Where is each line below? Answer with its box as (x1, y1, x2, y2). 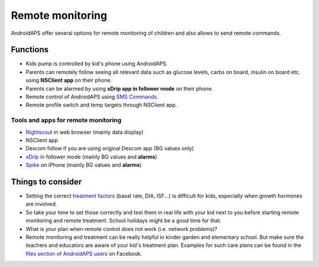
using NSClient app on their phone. (25, 77, 112, 84)
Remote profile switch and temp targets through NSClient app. (25, 101, 177, 108)
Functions (11, 45, 49, 55)
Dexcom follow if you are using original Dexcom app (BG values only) (25, 145, 194, 152)
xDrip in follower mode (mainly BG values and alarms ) (25, 153, 158, 160)
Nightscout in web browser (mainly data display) (25, 128, 144, 136)
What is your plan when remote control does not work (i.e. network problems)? (25, 225, 218, 232)
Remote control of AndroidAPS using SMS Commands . (25, 93, 159, 100)
